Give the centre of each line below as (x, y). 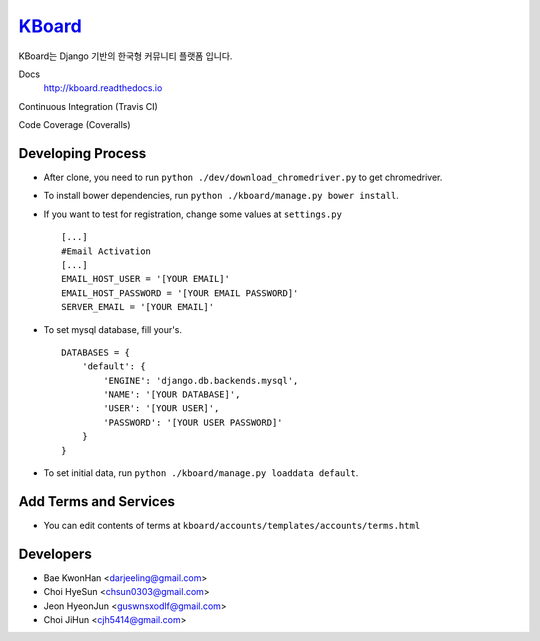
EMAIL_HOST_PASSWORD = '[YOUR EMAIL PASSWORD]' (180, 293)
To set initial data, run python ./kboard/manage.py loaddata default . (201, 473)
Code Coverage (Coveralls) (74, 125)
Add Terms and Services (96, 501)
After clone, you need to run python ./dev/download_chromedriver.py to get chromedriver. (243, 177)
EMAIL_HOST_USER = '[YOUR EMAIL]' (145, 279)
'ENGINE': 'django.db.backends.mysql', (201, 380)
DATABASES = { (95, 352)
